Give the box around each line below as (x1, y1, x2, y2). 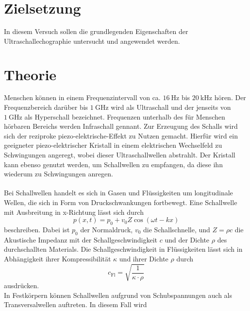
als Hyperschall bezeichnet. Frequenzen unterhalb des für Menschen (24, 111, 225, 121)
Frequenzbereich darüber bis (4, 102, 88, 112)
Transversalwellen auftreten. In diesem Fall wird (4, 299, 147, 310)
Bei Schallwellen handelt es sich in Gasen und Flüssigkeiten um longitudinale (4, 188, 233, 198)
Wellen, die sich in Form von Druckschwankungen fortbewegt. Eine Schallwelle (4, 197, 237, 207)
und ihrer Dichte (119, 253, 168, 263)
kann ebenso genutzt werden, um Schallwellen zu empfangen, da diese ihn (4, 159, 223, 169)
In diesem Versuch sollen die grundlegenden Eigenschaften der (4, 26, 188, 36)
